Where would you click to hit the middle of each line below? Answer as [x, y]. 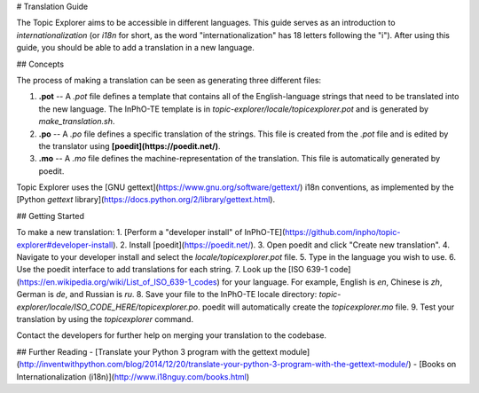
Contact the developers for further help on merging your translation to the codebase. [172, 335]
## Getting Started [50, 216]
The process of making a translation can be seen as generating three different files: [169, 80]
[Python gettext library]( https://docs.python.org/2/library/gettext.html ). [145, 200]
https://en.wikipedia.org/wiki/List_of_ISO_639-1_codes [118, 282]
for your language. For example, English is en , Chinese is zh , [332, 282]
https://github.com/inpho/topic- [343, 232]
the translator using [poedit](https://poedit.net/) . [130, 145]
